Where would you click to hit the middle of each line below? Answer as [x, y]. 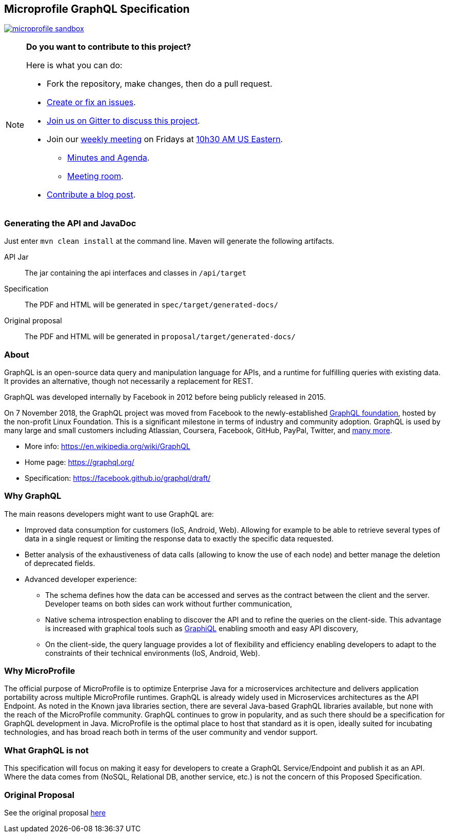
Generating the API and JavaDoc [70, 223]
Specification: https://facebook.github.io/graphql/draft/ [118, 478]
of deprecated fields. [60, 563]
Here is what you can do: [74, 65]
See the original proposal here [55, 812]
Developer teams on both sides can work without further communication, [169, 604]
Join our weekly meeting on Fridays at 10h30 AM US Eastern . [165, 139]
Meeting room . [95, 176]
